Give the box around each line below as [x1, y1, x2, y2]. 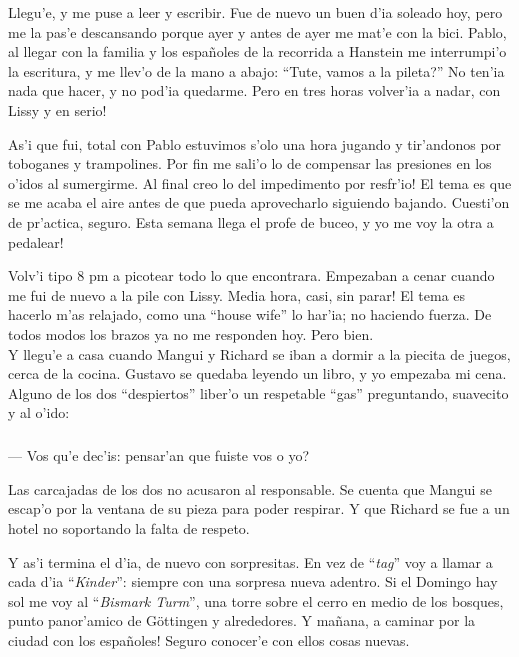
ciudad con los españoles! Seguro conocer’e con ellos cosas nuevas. [8, 630, 410, 650]
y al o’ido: [8, 402, 70, 423]
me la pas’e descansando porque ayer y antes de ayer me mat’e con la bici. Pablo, [8, 21, 507, 42]
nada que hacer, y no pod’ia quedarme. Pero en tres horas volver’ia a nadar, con [8, 80, 501, 101]
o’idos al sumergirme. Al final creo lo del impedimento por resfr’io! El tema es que [8, 172, 512, 193]
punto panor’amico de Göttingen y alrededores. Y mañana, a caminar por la [8, 610, 476, 631]
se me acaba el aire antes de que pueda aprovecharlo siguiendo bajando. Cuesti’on [8, 192, 510, 213]
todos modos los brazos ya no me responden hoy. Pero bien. [8, 323, 374, 344]
